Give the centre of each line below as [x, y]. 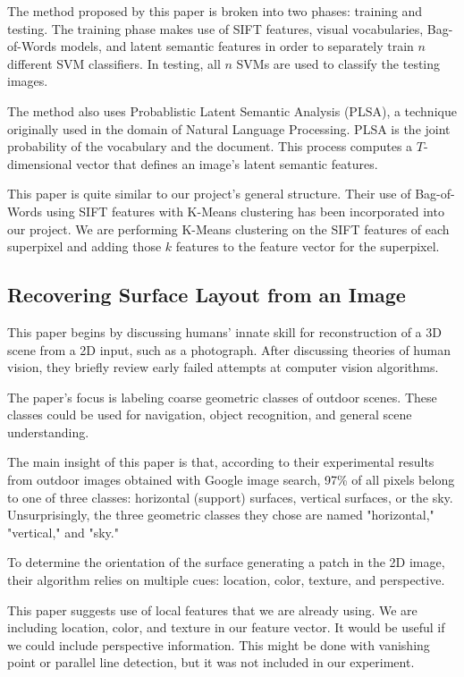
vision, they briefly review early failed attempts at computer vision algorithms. [223, 367]
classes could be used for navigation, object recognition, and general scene [210, 415]
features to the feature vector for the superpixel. [308, 246]
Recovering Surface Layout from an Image [207, 295]
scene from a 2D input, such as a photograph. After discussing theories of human [229, 349]
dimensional [40, 163]
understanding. [48, 432]
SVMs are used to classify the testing [338, 63]
